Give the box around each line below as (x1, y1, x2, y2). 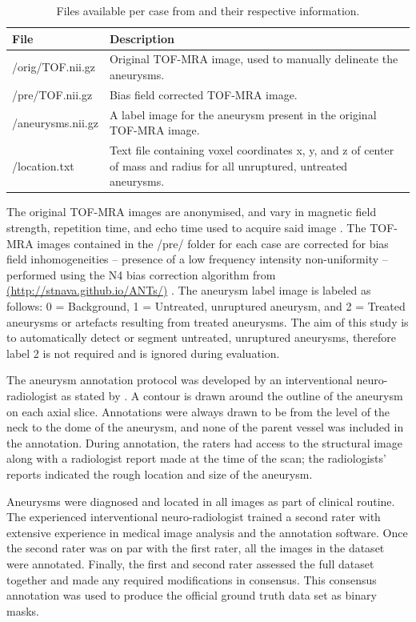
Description (109, 30, 174, 46)
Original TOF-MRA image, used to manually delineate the (109, 50, 398, 67)
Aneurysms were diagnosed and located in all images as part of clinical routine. (6, 492, 395, 509)
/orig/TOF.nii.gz (12, 58, 96, 75)
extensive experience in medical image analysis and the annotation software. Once (6, 524, 408, 540)
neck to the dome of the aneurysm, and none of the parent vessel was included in (6, 419, 404, 435)
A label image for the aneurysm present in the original (109, 106, 377, 122)
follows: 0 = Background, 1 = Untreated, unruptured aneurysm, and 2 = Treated (6, 298, 406, 314)
